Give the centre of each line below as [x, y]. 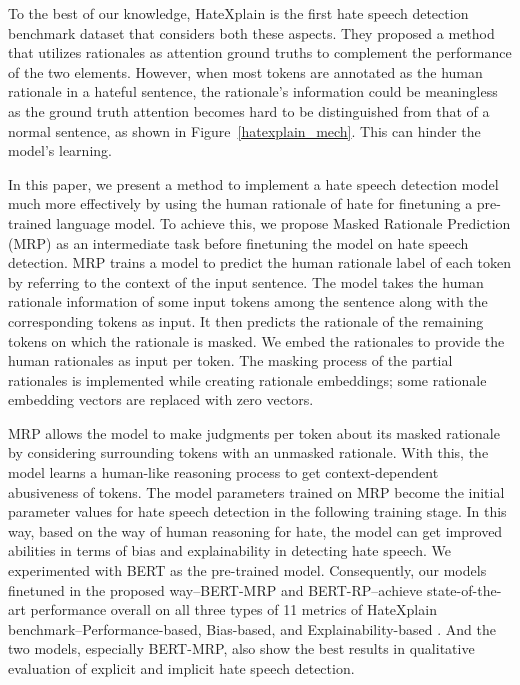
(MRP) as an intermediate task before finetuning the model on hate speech [238, 242]
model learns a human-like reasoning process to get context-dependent [223, 472]
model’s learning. [60, 150]
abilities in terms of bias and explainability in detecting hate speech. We [229, 550]
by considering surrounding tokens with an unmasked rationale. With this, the [248, 452]
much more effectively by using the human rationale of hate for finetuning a [240, 203]
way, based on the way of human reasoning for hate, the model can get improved [255, 530]
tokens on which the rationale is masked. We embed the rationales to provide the [256, 340]
